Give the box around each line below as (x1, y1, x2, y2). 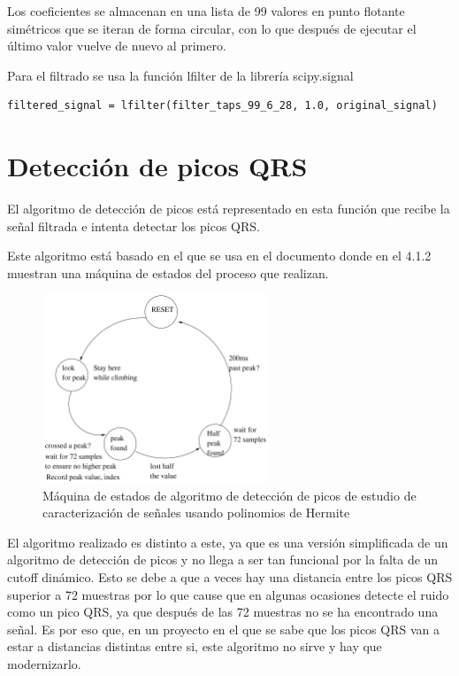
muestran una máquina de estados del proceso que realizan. (7, 263, 329, 282)
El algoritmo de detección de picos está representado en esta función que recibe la (7, 199, 450, 218)
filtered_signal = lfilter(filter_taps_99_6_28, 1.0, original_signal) (7, 99, 438, 113)
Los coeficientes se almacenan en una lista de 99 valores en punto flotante (7, 2, 405, 19)
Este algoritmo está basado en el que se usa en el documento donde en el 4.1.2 (7, 246, 432, 265)
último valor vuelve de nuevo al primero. (7, 36, 226, 55)
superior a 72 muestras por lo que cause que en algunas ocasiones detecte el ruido (7, 585, 449, 603)
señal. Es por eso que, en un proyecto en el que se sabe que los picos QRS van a (7, 619, 440, 638)
